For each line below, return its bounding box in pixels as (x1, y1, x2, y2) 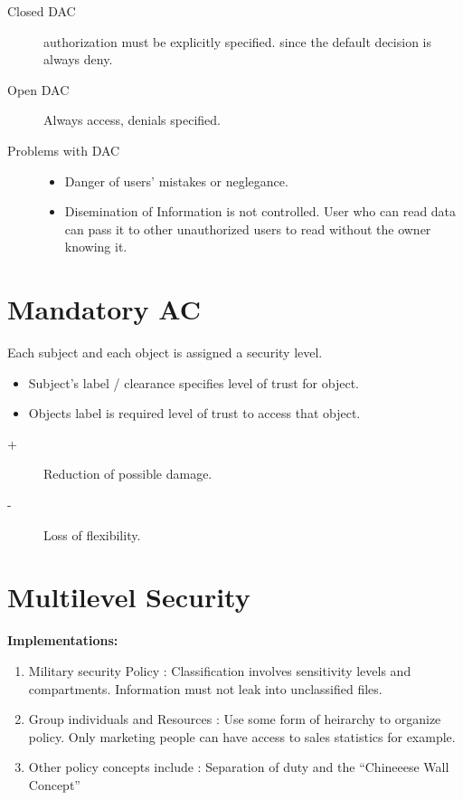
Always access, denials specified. (43, 110, 221, 129)
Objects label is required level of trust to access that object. (28, 404, 361, 423)
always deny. (43, 50, 113, 69)
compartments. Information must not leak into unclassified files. (28, 679, 383, 698)
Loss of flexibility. (43, 525, 141, 544)
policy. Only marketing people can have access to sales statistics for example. (28, 727, 456, 746)
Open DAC (7, 80, 70, 99)
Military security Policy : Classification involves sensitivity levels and (28, 661, 411, 680)
